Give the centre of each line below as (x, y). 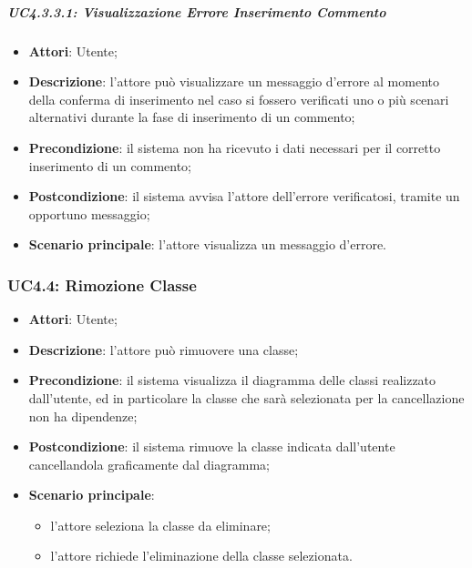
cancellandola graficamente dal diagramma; (149, 464)
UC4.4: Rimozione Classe (102, 284)
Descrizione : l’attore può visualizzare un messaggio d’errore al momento (234, 81)
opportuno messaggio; (89, 213)
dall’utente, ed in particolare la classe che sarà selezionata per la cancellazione (246, 397)
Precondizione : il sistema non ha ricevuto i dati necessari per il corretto (235, 147)
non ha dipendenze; (83, 416)
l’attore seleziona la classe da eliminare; (160, 525)
